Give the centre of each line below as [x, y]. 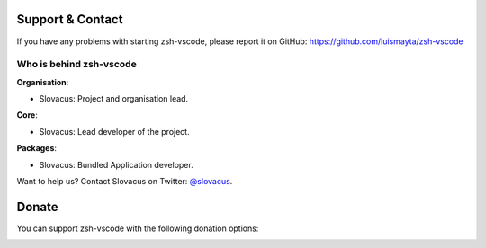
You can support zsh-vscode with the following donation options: [138, 228]
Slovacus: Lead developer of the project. [114, 131]
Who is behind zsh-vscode [76, 65]
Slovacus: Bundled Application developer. [116, 164]
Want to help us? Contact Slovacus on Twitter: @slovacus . [125, 181]
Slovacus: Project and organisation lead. [114, 99]
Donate [37, 207]
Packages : [37, 148]
